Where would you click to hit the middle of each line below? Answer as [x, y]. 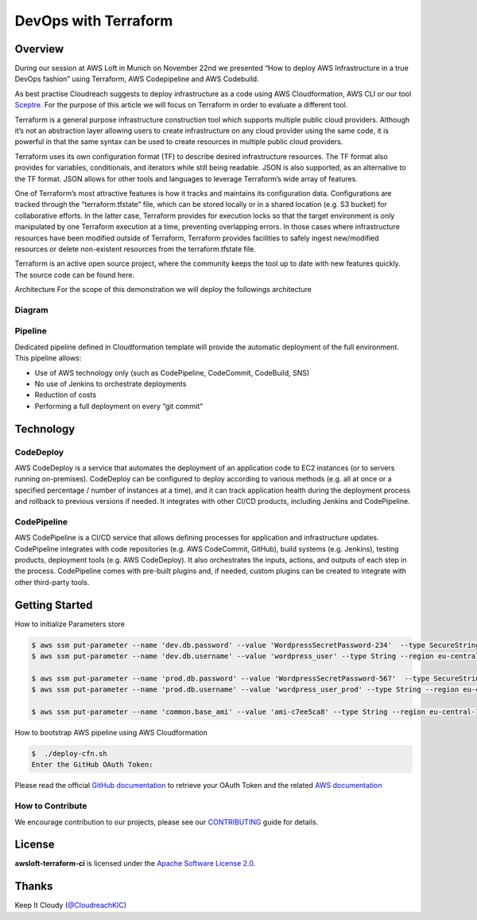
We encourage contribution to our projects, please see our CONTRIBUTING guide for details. [167, 822]
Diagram [31, 310]
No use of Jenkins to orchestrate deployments [111, 384]
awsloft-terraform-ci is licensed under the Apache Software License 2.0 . [135, 863]
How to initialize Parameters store [70, 624]
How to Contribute [51, 806]
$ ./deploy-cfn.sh [69, 753]
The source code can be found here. [75, 275]
